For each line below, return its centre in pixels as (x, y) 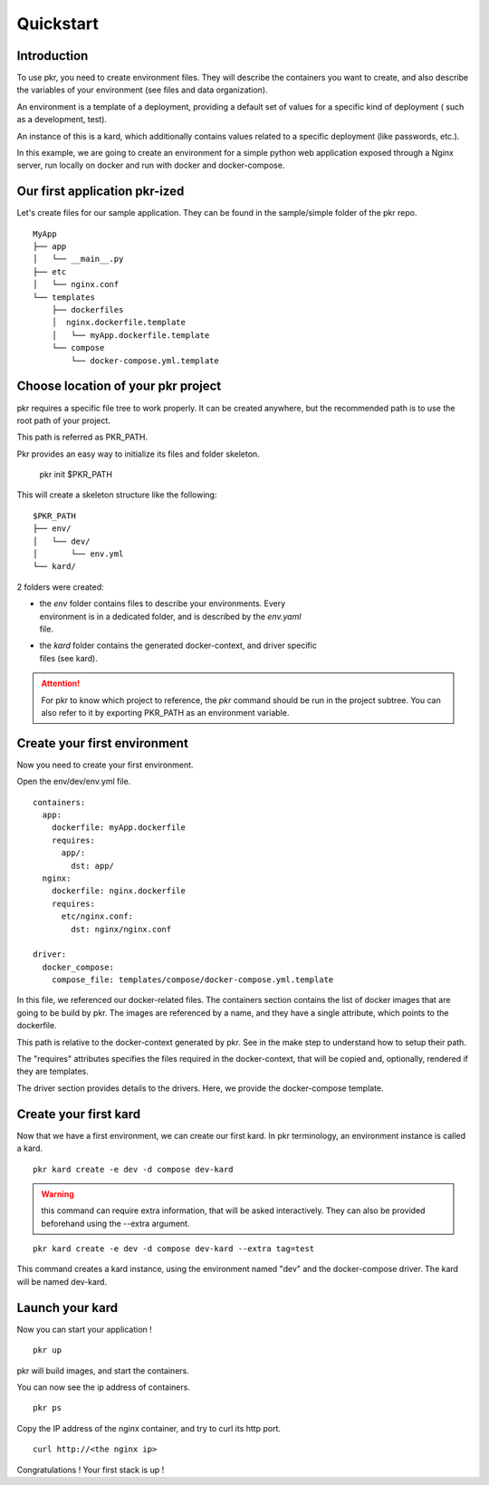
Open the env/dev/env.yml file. (74, 781)
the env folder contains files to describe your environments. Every (163, 603)
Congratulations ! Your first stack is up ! (91, 1470)
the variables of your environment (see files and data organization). (142, 90)
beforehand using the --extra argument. (115, 1223)
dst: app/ (93, 866)
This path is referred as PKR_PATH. (82, 437)
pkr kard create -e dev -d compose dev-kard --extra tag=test (174, 1249)
